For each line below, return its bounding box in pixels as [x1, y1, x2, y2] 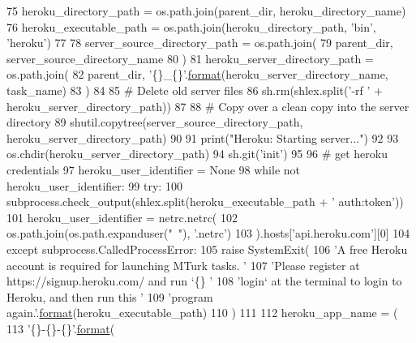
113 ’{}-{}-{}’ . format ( [6, 319, 115, 337]
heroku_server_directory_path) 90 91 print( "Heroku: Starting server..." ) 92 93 [6, 129, 399, 146]
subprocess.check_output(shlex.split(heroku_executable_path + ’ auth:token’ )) [6, 193, 404, 210]
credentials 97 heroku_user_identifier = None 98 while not [6, 161, 301, 178]
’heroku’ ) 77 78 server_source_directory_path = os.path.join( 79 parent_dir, [6, 34, 393, 51]
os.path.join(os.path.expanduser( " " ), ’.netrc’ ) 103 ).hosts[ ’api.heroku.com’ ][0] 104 [6, 225, 410, 242]
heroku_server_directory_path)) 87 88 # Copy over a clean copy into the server [6, 97, 410, 114]
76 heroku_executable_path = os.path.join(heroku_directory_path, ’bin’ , [6, 18, 376, 35]
